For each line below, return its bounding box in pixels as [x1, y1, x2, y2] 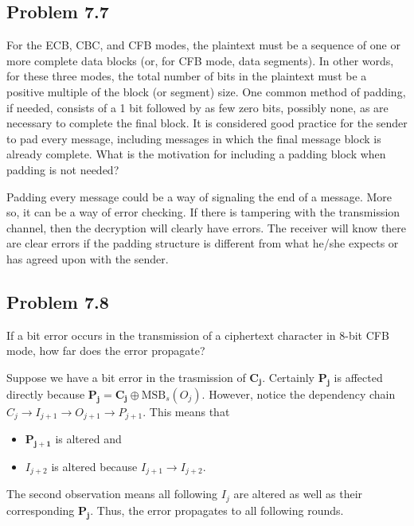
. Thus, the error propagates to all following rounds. [90, 501, 344, 518]
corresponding [6, 501, 75, 518]
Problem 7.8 [6, 289, 109, 314]
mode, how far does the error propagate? [6, 342, 205, 359]
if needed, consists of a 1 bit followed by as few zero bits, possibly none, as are [6, 99, 389, 115]
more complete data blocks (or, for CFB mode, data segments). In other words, [6, 52, 394, 68]
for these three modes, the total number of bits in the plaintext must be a [6, 68, 367, 84]
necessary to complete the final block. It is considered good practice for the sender [6, 115, 408, 131]
